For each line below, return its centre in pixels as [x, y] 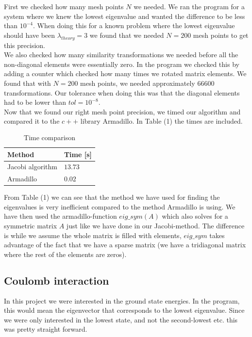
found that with [27, 83]
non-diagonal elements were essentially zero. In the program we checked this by [122, 64]
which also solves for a [195, 216]
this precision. [25, 45]
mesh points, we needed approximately [138, 83]
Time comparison [50, 137]
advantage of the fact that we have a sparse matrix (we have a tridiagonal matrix [125, 245]
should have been [30, 35]
